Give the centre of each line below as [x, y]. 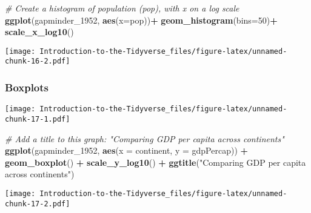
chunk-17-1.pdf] [38, 119]
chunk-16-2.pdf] [38, 61]
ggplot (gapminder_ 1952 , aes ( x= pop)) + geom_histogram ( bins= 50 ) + [141, 20]
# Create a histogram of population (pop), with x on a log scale [122, 8]
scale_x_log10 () [39, 32]
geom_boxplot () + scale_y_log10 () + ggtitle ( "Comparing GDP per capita [155, 162]
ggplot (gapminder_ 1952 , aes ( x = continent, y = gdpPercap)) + [127, 150]
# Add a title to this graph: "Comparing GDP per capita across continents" [145, 138]
